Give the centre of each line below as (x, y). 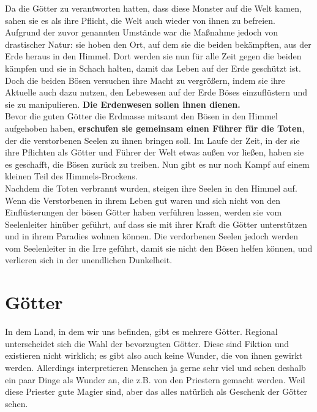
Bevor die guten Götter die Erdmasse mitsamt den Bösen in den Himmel (141, 116)
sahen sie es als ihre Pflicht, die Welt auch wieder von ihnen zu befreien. (140, 20)
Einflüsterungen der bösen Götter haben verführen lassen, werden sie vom (144, 212)
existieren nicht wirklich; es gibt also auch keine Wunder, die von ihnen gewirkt (154, 355)
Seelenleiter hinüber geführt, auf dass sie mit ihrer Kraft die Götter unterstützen (156, 224)
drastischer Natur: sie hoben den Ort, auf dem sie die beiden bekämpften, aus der (158, 44)
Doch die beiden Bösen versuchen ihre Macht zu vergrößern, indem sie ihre (145, 80)
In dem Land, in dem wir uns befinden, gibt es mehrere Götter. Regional (141, 331)
